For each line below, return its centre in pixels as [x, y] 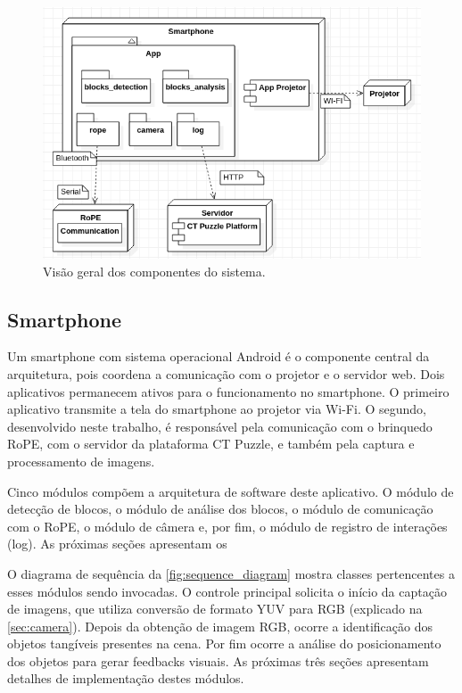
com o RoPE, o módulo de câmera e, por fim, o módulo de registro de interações [227, 526]
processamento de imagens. [81, 461]
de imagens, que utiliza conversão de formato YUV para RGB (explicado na [215, 609]
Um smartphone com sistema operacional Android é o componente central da [219, 356]
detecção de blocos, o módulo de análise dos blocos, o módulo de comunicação [220, 509]
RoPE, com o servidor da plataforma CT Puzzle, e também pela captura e [211, 444]
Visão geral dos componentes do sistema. [154, 271]
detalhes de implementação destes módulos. [126, 678]
